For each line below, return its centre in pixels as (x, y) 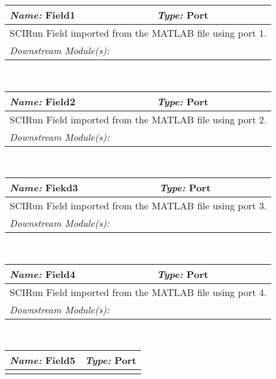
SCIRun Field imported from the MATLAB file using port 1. (138, 33)
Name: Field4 (42, 274)
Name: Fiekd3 (44, 188)
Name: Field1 (42, 15)
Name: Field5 (42, 360)
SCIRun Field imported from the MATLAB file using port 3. (138, 206)
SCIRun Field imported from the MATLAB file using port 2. (138, 119)
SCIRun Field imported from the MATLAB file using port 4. (138, 292)
